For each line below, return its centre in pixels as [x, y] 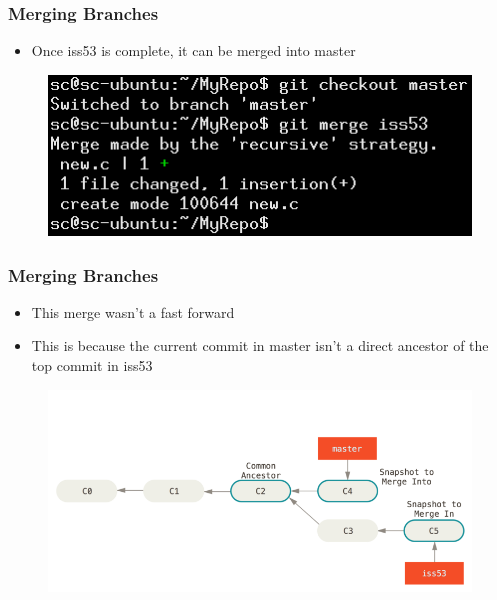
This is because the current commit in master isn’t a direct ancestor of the [260, 345]
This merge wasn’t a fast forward [133, 311]
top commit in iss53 [92, 365]
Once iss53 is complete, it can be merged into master [193, 50]
